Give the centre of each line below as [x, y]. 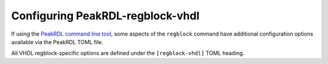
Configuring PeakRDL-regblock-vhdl [105, 16]
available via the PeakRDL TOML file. [57, 42]
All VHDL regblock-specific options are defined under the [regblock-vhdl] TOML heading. [128, 53]
